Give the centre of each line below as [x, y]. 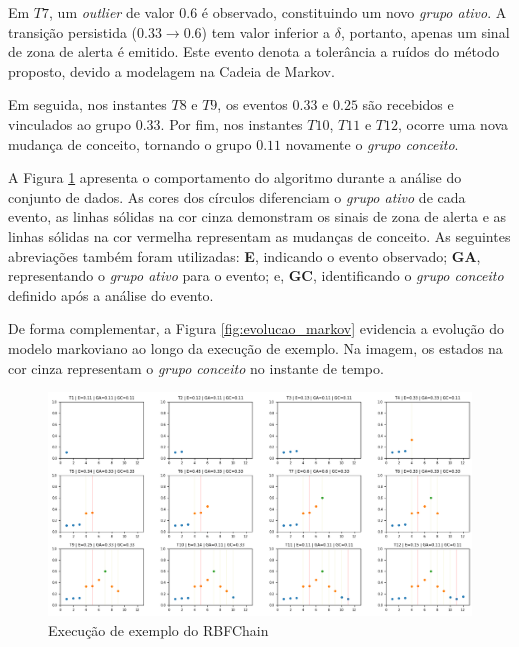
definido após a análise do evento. [111, 294]
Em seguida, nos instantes [87, 104]
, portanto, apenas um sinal [425, 31]
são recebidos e [408, 104]
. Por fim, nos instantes [231, 123]
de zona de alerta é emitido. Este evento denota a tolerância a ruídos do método [254, 51]
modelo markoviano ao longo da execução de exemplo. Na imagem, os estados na [255, 347]
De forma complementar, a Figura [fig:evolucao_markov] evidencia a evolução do [256, 328]
